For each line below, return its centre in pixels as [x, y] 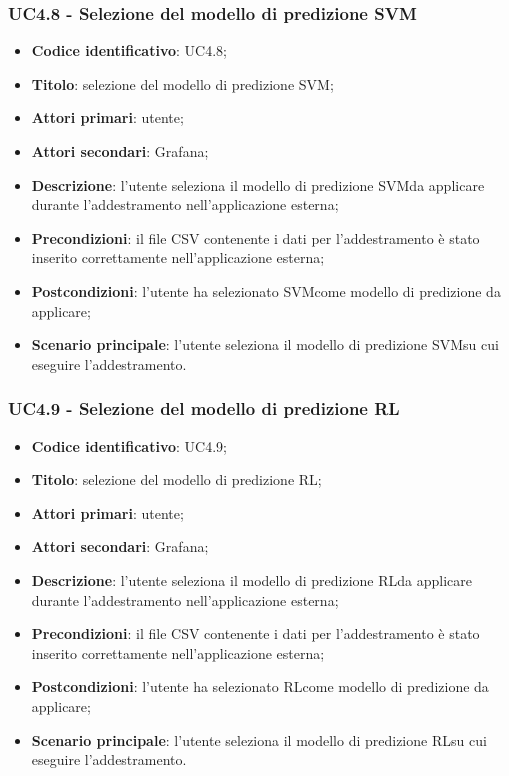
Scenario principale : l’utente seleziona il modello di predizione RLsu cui [259, 739]
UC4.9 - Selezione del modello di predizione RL [204, 408]
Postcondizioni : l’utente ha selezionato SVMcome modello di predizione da [266, 290]
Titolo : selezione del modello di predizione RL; [176, 479]
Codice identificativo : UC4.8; [129, 50]
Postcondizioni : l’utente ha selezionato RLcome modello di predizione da [260, 686]
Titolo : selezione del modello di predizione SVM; [182, 83]
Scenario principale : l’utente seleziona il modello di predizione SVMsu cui [265, 344]
